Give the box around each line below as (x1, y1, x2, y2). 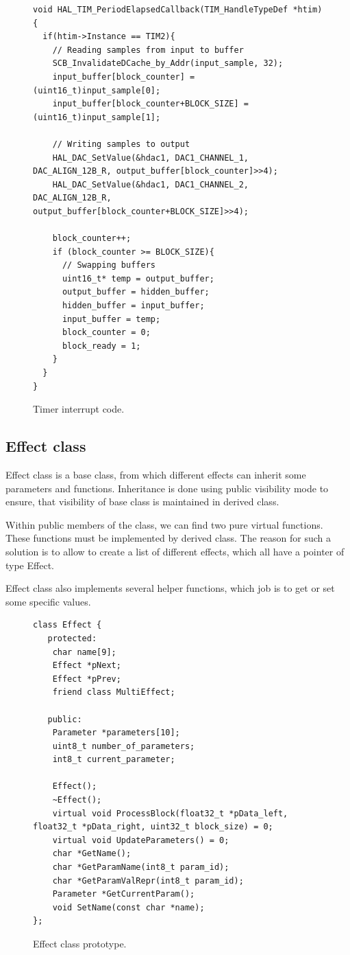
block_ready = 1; (62, 341, 141, 351)
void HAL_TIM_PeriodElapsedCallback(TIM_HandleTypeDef (33, 5, 288, 14)
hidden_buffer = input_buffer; (62, 301, 205, 311)
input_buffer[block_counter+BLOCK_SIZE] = (52, 99, 249, 109)
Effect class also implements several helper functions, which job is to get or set (5, 581, 335, 595)
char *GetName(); (52, 849, 132, 859)
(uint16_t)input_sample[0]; (33, 85, 161, 95)
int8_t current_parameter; (52, 755, 175, 765)
